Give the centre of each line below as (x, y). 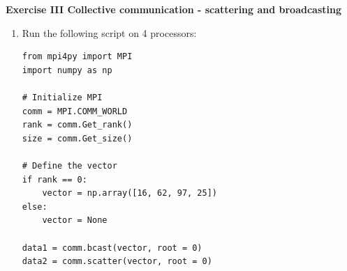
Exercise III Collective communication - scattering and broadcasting (173, 9)
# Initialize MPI (62, 97)
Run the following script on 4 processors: (109, 32)
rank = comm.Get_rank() (77, 125)
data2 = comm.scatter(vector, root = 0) (117, 262)
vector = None (75, 220)
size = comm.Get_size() (77, 138)
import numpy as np (67, 70)
